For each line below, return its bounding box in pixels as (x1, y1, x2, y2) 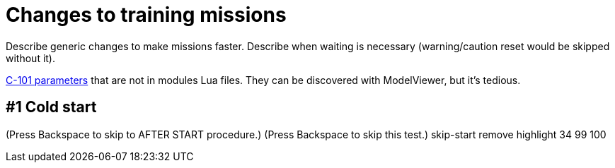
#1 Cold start (6, 98, 97, 116)
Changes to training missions (6, 3, 287, 27)
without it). (6, 52, 56, 64)
